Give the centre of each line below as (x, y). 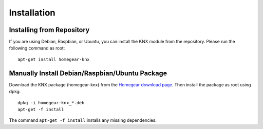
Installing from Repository (49, 30)
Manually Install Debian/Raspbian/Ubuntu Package (88, 73)
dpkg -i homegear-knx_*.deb (51, 103)
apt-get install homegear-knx (54, 59)
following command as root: (37, 48)
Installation (32, 13)
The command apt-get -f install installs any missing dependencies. (83, 120)
